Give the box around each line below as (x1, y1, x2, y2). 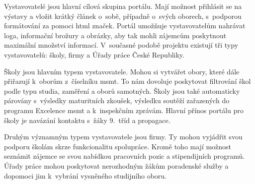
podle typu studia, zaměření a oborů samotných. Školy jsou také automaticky (4, 85, 240, 96)
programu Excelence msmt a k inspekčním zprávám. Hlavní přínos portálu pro (4, 105, 244, 115)
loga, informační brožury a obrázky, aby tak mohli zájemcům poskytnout (4, 30, 227, 40)
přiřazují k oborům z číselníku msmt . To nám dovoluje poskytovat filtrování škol (4, 76, 251, 86)
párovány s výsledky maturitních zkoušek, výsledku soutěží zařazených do (4, 95, 230, 106)
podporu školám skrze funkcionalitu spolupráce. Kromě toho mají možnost (4, 141, 232, 151)
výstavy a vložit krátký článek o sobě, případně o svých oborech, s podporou (4, 10, 242, 21)
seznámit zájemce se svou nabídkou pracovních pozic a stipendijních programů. (4, 151, 245, 161)
